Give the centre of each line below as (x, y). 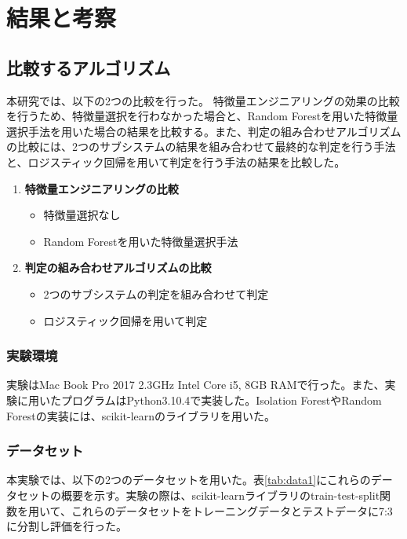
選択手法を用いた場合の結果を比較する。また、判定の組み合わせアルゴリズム (204, 131)
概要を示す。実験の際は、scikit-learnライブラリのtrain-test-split (220, 495)
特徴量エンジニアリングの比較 (102, 188)
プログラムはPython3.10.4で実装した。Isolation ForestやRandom (221, 400)
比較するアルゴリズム (89, 67)
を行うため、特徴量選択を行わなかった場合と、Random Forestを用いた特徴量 (202, 116)
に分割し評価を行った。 (67, 526)
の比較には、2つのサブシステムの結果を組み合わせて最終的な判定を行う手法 (201, 147)
